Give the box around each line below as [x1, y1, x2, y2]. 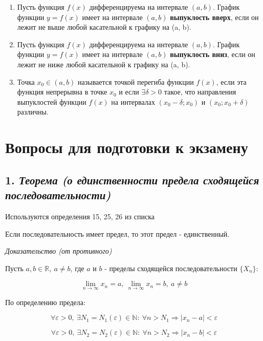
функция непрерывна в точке [17, 86, 107, 97]
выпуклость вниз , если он [170, 49, 255, 60]
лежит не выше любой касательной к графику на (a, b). [17, 22, 191, 32]
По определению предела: [5, 296, 85, 307]
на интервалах [111, 96, 155, 107]
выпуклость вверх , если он [170, 11, 259, 22]
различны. [17, 106, 49, 117]
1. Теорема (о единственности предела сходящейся [5, 172, 259, 187]
